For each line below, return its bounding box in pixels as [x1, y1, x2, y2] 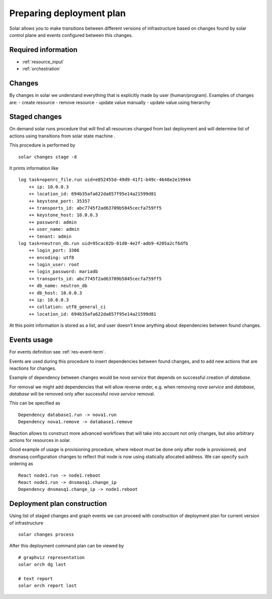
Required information [9, 45, 78, 54]
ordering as [9, 461, 34, 467]
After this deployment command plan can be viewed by [9, 543, 124, 549]
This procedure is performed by [9, 142, 76, 148]
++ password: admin [28, 219, 77, 225]
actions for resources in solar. [9, 437, 72, 443]
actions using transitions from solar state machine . [9, 133, 116, 139]
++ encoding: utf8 [28, 255, 75, 260]
